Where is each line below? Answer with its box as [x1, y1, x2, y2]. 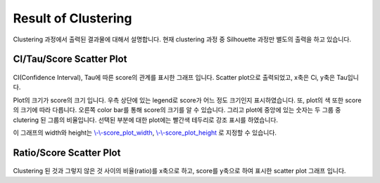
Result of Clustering [13, 11, 132, 26]
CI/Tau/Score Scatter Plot [13, 53, 127, 65]
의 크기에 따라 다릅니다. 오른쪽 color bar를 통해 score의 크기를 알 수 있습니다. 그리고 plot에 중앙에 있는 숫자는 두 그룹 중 [13, 106, 341, 114]
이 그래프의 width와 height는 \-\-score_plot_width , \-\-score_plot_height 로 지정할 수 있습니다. [13, 128, 277, 137]
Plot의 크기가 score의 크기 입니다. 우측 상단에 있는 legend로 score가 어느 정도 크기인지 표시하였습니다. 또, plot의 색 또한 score [13, 95, 362, 104]
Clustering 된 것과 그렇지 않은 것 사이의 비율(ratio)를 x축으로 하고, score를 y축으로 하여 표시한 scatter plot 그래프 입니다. [13, 167, 346, 175]
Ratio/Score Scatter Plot [13, 147, 121, 158]
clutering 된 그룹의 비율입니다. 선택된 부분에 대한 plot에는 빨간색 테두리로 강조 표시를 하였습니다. [13, 116, 278, 124]
